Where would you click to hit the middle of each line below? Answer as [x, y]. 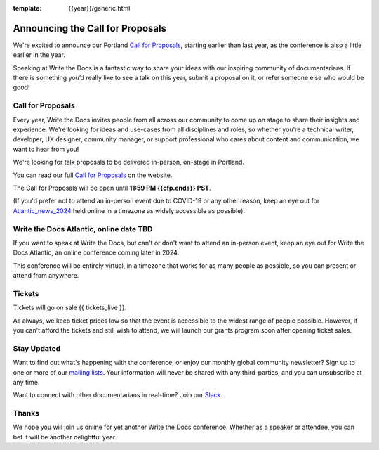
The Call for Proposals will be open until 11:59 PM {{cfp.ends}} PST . [112, 188]
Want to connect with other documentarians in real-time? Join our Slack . [118, 395]
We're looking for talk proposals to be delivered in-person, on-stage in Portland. [129, 162]
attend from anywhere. [46, 276]
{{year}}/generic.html [99, 8]
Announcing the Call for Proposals [89, 28]
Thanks [26, 413]
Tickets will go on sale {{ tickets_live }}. [70, 308]
